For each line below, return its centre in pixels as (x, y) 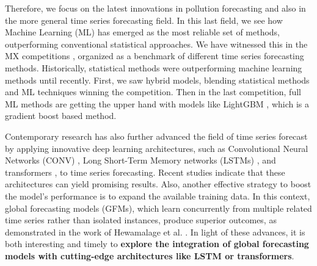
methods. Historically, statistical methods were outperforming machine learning (154, 67)
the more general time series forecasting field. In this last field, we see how (144, 20)
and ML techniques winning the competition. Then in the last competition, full (153, 92)
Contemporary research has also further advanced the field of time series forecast (156, 136)
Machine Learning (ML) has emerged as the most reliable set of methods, (143, 32)
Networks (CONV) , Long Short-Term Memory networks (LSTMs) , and (140, 160)
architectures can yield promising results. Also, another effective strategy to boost (158, 184)
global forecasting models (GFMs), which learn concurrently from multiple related (158, 208)
